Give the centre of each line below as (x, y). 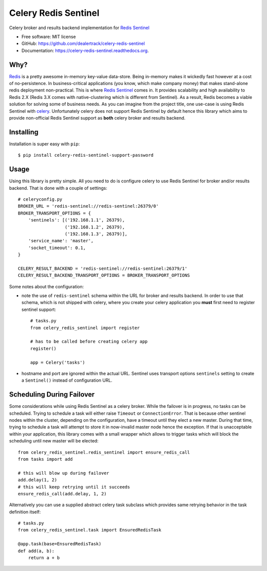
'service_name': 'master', (61, 241)
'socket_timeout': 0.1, (57, 248)
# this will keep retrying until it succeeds (74, 487)
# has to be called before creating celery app (89, 342)
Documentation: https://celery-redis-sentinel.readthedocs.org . (85, 50)
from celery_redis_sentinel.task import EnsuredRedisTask (90, 530)
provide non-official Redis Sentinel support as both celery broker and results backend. (97, 118)
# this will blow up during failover (64, 473)
